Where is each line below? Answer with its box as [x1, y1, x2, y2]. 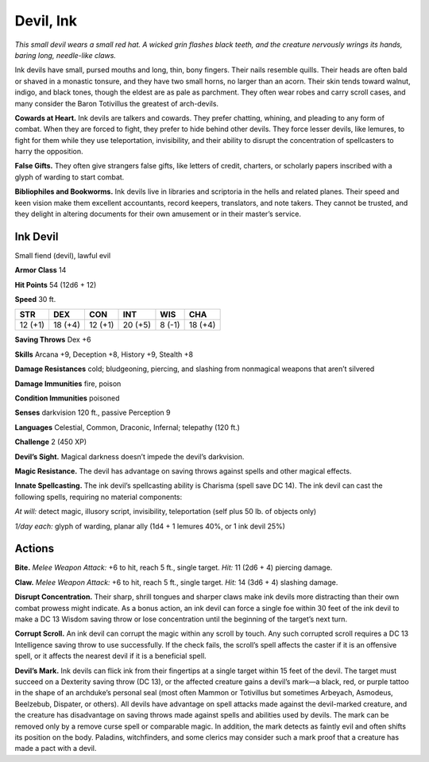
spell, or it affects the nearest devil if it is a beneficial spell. [14, 652, 207, 661]
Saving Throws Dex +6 [14, 335, 91, 345]
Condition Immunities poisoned [14, 393, 120, 403]
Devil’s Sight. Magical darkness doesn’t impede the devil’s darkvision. [14, 451, 245, 461]
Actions [14, 542, 55, 555]
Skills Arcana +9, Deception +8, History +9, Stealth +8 [14, 350, 194, 359]
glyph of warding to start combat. [14, 172, 125, 182]
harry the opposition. [14, 147, 83, 157]
